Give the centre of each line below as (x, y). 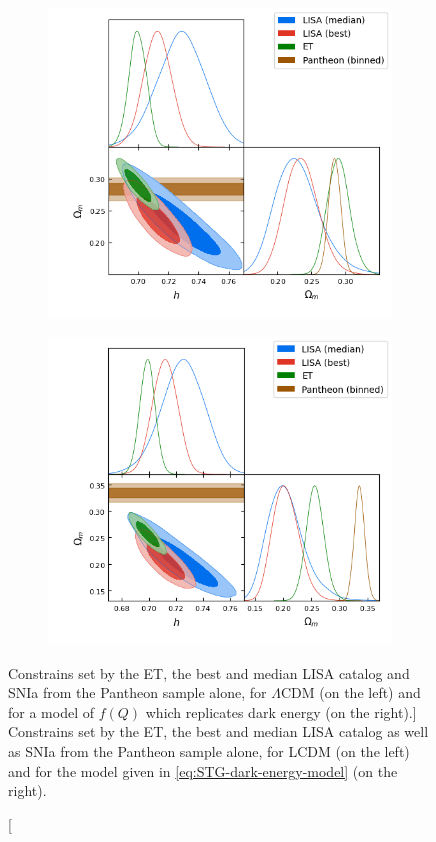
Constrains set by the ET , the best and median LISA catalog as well (218, 731)
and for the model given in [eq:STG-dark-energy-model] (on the (203, 770)
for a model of (51, 711)
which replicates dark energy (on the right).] (281, 711)
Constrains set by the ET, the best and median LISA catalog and (209, 672)
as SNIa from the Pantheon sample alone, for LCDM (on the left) (209, 750)
